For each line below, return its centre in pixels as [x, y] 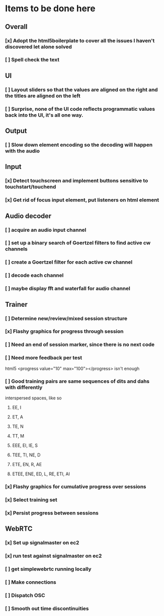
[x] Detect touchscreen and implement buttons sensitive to [77, 181]
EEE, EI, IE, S [25, 445]
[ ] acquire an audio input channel [46, 230]
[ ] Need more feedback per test [44, 358]
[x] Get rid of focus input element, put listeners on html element [82, 200]
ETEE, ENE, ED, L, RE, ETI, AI [41, 474]
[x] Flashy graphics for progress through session [64, 331]
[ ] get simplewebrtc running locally [48, 569]
